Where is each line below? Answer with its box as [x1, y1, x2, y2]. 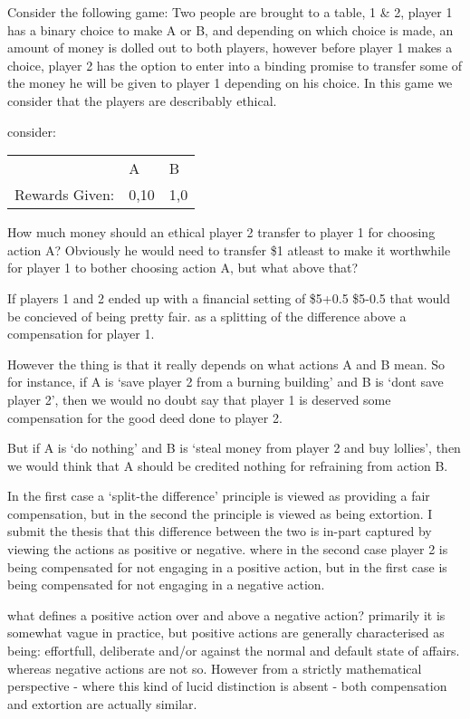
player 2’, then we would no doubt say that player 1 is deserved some [7, 389, 391, 408]
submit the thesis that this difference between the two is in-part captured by [7, 522, 432, 541]
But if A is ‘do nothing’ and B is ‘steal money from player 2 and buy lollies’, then [7, 438, 461, 457]
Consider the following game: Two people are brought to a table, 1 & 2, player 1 [7, 3, 453, 21]
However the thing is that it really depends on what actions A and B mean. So [7, 354, 446, 373]
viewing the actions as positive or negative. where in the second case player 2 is [7, 540, 448, 559]
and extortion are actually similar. [7, 694, 197, 713]
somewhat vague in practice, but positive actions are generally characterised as [7, 623, 445, 642]
